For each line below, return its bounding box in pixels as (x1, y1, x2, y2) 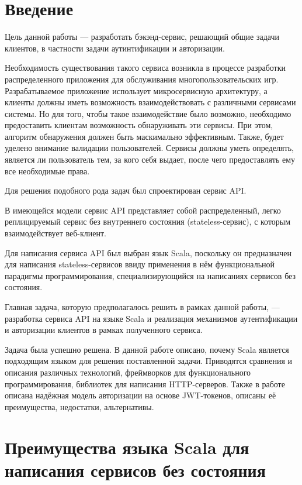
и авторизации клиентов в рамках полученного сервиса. (5, 324, 203, 336)
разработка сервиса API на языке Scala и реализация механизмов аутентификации (5, 312, 298, 324)
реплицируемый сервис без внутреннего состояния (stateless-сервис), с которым (5, 215, 291, 228)
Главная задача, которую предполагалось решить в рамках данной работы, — (5, 301, 280, 312)
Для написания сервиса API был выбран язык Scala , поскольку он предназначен (5, 246, 292, 259)
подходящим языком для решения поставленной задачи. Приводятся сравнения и (5, 355, 292, 367)
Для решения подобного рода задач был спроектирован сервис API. (5, 184, 247, 197)
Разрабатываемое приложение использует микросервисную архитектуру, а (5, 84, 268, 97)
